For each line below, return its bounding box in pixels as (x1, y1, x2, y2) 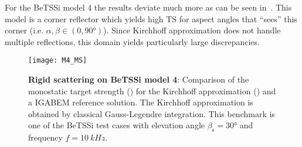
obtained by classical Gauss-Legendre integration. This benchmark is (28, 107, 275, 119)
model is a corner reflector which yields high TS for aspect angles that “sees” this (5, 12, 297, 25)
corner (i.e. (5, 24, 44, 36)
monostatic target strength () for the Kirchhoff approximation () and (28, 84, 276, 97)
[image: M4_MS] (28, 56, 87, 65)
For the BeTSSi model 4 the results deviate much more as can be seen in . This (5, 1, 292, 13)
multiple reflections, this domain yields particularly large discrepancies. (5, 35, 260, 47)
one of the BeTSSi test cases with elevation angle (28, 119, 205, 131)
